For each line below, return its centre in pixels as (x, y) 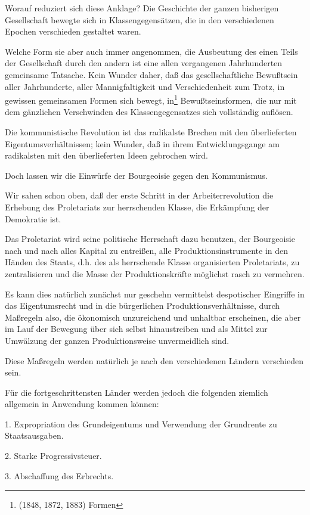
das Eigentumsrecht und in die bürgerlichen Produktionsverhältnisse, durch (142, 305)
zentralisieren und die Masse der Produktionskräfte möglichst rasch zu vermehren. (155, 273)
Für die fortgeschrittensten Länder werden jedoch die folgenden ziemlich (137, 392)
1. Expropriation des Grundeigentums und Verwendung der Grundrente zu (141, 424)
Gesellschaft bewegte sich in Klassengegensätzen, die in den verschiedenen (139, 19)
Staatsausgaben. (34, 435)
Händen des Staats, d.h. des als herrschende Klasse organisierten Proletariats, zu (152, 262)
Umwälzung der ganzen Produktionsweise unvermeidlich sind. (117, 340)
